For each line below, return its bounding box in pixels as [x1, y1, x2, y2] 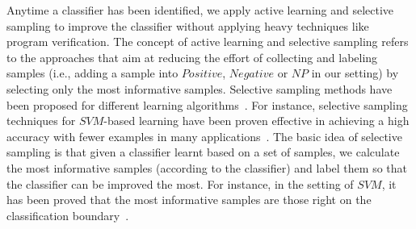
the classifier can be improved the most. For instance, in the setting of [6, 175, 354, 192]
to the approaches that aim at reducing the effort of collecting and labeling [6, 48, 378, 65]
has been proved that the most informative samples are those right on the [6, 191, 372, 208]
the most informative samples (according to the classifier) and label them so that [6, 159, 407, 176]
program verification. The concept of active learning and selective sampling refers [6, 33, 409, 50]
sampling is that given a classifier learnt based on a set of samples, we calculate [6, 144, 400, 160]
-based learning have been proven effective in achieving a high [103, 112, 410, 129]
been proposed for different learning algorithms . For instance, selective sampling [6, 96, 408, 113]
